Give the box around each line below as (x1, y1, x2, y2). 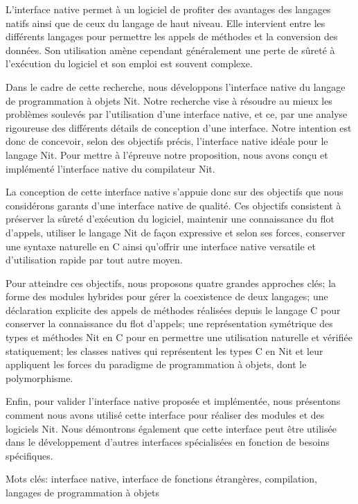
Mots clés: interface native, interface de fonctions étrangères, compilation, (6, 471, 318, 486)
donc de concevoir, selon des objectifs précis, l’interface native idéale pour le (6, 134, 328, 148)
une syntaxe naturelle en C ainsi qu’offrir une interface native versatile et (6, 238, 316, 253)
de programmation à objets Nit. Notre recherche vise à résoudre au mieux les (6, 93, 332, 107)
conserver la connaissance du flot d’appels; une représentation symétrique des (6, 316, 333, 331)
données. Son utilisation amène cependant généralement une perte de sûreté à (6, 42, 335, 57)
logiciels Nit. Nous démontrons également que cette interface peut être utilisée (6, 421, 337, 435)
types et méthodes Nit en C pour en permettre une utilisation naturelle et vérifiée (6, 330, 352, 345)
